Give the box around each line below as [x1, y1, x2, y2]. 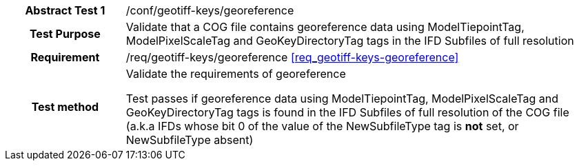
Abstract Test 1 [25, 3, 105, 17]
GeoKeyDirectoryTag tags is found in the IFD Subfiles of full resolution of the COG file [125, 105, 569, 119]
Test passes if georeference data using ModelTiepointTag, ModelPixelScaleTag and [125, 92, 558, 105]
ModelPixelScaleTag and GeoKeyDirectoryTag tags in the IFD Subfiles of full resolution [125, 34, 574, 48]
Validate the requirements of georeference [125, 67, 346, 81]
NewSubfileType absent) [125, 133, 254, 147]
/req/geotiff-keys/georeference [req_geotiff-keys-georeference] [125, 50, 459, 64]
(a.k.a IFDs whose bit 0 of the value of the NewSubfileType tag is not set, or [125, 119, 519, 133]
